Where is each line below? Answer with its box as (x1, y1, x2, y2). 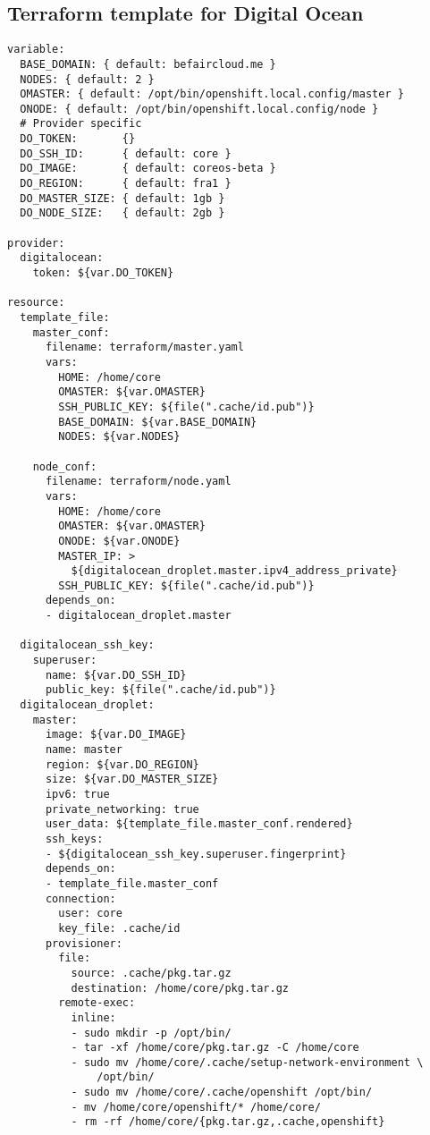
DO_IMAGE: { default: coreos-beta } (20, 162, 276, 175)
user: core (58, 907, 122, 920)
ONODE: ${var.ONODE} (58, 534, 181, 547)
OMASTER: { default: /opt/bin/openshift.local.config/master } (20, 88, 404, 101)
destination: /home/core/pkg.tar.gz (71, 981, 289, 995)
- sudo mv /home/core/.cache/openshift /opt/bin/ (71, 1086, 373, 1099)
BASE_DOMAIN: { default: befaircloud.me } (20, 57, 276, 71)
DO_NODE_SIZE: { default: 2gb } (20, 207, 225, 220)
